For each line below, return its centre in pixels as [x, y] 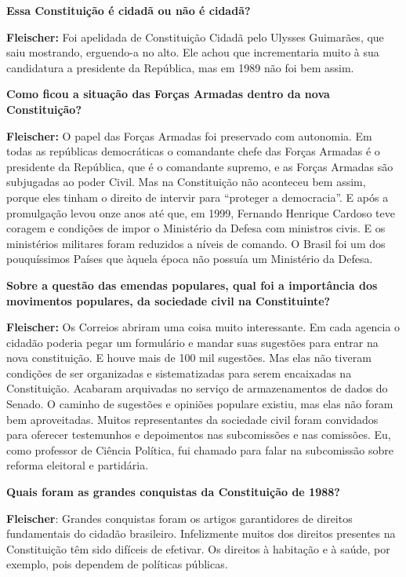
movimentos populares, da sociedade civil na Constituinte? [169, 300]
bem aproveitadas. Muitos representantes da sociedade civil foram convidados [192, 419]
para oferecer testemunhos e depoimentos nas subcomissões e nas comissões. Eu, [199, 435]
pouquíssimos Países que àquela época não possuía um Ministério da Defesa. [190, 259]
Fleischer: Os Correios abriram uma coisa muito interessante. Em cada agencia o [203, 327]
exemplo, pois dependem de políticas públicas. [117, 564]
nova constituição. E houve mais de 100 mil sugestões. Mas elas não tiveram [189, 358]
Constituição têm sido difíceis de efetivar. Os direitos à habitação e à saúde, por [198, 548]
